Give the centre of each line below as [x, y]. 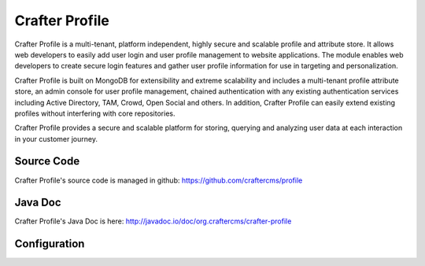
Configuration [50, 244]
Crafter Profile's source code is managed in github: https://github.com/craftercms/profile [159, 180]
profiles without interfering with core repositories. [95, 113]
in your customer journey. [56, 139]
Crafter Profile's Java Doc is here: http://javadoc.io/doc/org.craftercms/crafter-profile [153, 221]
